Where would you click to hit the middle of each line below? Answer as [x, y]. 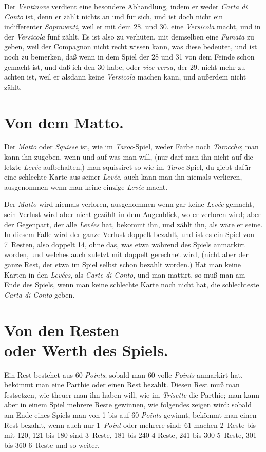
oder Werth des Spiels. [86, 350]
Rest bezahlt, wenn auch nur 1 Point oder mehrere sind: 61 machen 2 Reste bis [130, 425]
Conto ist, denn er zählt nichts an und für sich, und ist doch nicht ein [114, 16]
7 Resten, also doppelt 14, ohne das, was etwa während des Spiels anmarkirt [125, 244]
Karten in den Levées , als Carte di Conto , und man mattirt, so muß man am [125, 274]
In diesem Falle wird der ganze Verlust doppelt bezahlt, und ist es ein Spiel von [129, 234]
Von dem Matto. [64, 122]
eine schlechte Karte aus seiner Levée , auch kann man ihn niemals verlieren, [123, 177]
